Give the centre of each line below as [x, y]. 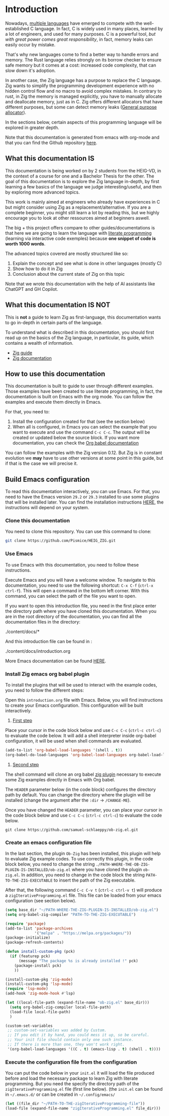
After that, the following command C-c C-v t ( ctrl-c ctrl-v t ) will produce [84, 890]
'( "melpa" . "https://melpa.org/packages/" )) [83, 933]
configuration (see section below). [41, 901]
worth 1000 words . [25, 243]
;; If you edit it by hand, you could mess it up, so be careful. [78, 1035]
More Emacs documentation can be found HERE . [56, 661]
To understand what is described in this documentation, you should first [80, 332]
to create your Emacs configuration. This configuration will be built [74, 705]
